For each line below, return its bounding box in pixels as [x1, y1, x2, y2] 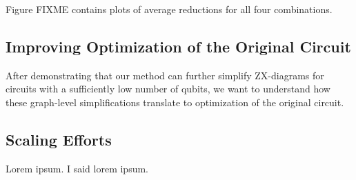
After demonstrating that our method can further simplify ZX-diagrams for [6, 68, 324, 82]
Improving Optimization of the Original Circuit [6, 35, 351, 57]
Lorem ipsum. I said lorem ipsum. [6, 161, 148, 175]
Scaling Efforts [6, 128, 112, 150]
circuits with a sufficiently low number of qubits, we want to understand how [6, 81, 330, 96]
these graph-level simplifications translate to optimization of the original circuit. [6, 94, 344, 109]
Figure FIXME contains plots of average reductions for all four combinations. [6, 2, 333, 16]
